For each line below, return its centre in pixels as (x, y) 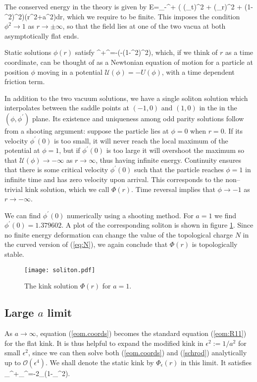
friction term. (25, 81)
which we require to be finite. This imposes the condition (154, 16)
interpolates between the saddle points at (67, 108)
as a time (239, 52)
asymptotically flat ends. (42, 35)
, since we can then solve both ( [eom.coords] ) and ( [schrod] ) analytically (138, 353)
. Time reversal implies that (173, 189)
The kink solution (51, 286)
